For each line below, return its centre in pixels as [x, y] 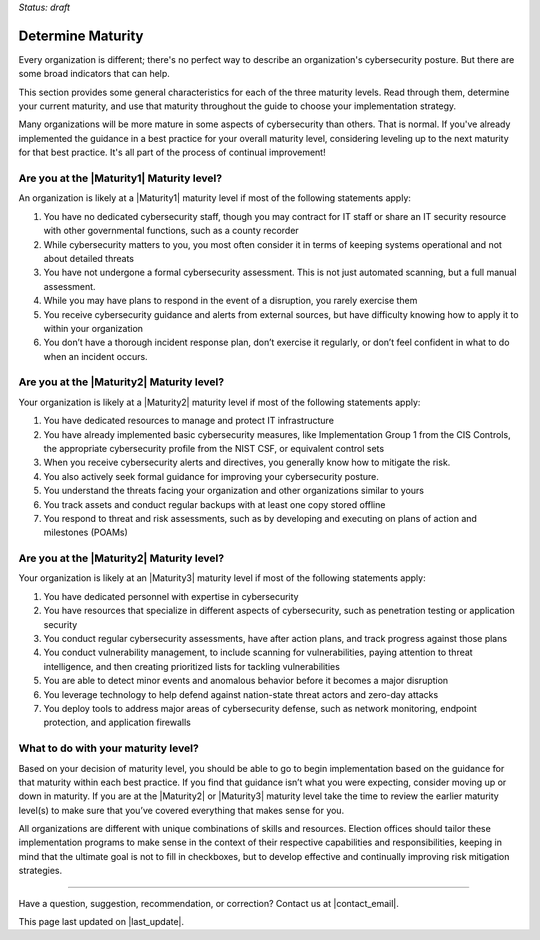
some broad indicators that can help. [94, 74]
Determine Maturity [81, 35]
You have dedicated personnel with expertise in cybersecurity [171, 596]
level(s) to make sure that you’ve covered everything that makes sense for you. [181, 810]
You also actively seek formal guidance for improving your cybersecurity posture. [211, 476]
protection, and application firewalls [117, 722]
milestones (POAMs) [86, 532]
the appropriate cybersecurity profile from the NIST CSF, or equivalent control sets [214, 448]
